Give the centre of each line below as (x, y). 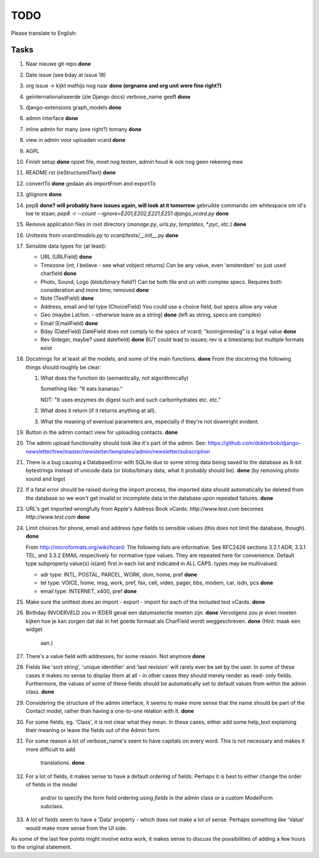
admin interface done (52, 118)
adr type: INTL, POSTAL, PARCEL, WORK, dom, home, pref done (119, 574)
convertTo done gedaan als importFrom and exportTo (91, 183)
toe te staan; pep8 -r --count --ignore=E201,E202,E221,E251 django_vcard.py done (127, 213)
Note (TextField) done (67, 298)
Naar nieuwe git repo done (58, 64)
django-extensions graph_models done (74, 108)
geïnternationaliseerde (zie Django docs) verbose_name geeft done (108, 96)
